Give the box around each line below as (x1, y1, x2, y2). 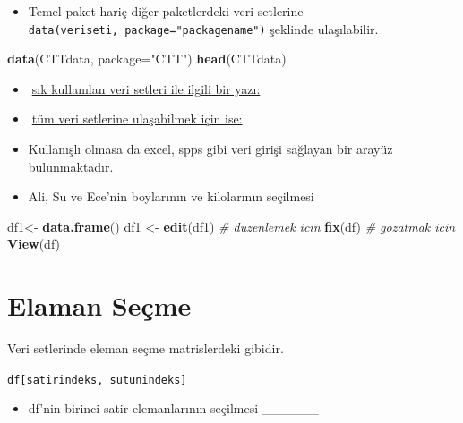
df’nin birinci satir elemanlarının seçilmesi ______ (28, 399, 319, 418)
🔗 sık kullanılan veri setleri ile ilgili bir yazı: (28, 79, 261, 97)
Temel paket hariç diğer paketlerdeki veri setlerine (28, 2, 304, 20)
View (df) (7, 234, 61, 253)
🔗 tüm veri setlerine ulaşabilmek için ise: (28, 109, 243, 128)
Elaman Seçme (7, 287, 192, 324)
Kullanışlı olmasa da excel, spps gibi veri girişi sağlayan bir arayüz (28, 140, 393, 158)
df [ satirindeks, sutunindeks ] (7, 373, 187, 386)
